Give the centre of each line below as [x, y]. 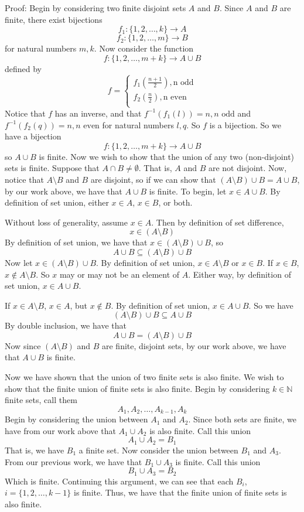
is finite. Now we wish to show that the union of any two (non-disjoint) [167, 156]
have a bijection [33, 136]
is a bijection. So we [245, 124]
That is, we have [35, 450]
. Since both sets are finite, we [242, 419]
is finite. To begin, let [188, 191]
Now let [19, 262]
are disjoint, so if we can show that [153, 179]
